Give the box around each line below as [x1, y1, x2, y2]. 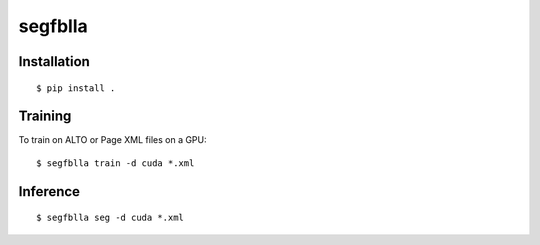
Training [18, 108, 72, 125]
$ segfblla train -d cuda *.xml [36, 157, 195, 169]
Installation [18, 53, 90, 70]
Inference [18, 183, 80, 200]
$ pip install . [36, 82, 116, 94]
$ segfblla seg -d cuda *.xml [36, 212, 185, 224]
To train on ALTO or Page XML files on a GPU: [18, 134, 207, 146]
